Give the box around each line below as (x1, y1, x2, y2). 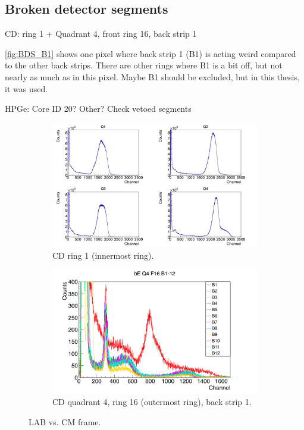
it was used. (5, 82, 48, 95)
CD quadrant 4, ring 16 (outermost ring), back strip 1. (52, 396, 252, 408)
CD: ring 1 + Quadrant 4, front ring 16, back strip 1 (5, 27, 197, 40)
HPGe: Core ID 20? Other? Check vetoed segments (5, 102, 192, 115)
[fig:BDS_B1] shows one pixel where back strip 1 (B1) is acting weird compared (5, 47, 296, 59)
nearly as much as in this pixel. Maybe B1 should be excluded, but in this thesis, (5, 70, 300, 83)
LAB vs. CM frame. (29, 415, 101, 428)
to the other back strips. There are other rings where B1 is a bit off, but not (5, 59, 283, 71)
